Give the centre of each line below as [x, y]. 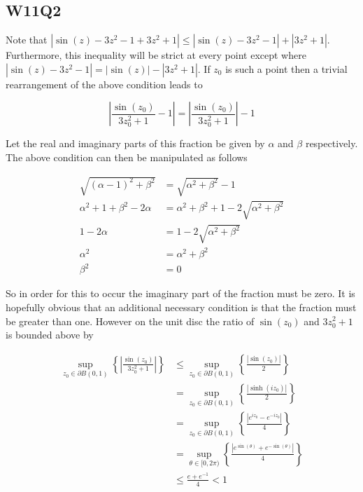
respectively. [332, 143]
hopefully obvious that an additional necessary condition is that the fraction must [181, 307]
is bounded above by [50, 335]
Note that [27, 40]
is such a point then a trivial [286, 68]
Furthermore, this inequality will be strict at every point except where [156, 55]
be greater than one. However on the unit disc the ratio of [130, 321]
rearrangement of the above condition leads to [104, 84]
